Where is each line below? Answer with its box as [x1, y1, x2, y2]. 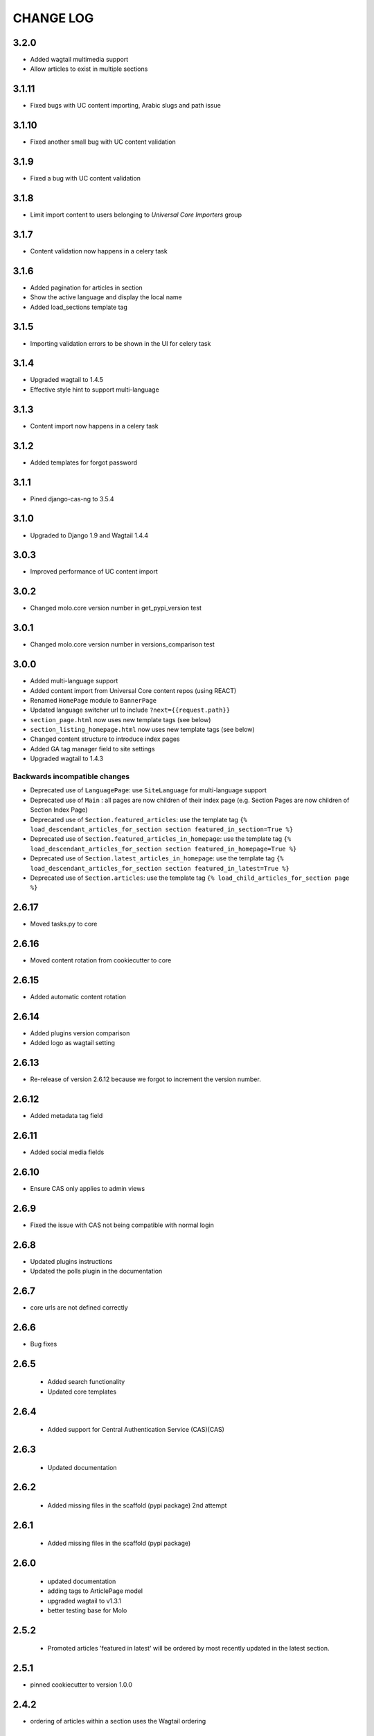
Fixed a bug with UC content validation [30, 174, 141, 183]
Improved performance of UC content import [30, 567, 159, 576]
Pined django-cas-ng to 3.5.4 [30, 494, 114, 503]
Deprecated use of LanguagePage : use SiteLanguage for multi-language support [30, 786, 267, 794]
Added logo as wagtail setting [30, 1039, 116, 1047]
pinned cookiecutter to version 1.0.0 [30, 1680, 133, 1689]
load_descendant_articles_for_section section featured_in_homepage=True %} [30, 844, 297, 853]
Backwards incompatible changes [12, 771, 130, 781]
